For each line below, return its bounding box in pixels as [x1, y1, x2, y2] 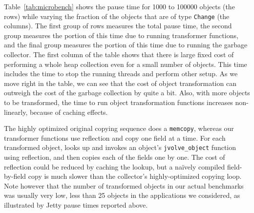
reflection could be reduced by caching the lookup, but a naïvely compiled [4, 161, 225, 171]
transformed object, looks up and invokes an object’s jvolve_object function [4, 142, 236, 152]
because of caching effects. [29, 106, 108, 117]
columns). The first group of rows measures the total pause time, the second [4, 21, 232, 31]
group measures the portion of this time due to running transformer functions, [4, 30, 238, 40]
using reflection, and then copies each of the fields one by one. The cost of [4, 152, 225, 162]
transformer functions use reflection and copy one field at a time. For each [4, 132, 226, 143]
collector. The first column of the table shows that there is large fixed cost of [4, 49, 234, 60]
